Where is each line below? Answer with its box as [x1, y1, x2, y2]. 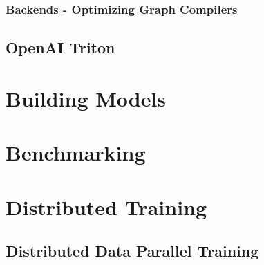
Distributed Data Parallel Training [6, 240, 259, 262]
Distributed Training [6, 192, 207, 221]
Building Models [6, 84, 167, 112]
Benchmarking [6, 138, 146, 167]
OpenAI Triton [6, 37, 115, 58]
